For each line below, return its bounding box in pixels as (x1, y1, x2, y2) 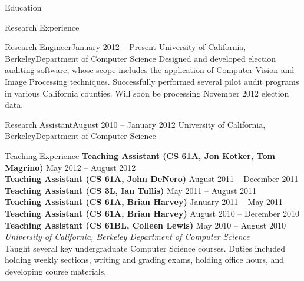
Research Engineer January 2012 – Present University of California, (5, 41, 246, 53)
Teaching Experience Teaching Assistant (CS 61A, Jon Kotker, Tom (5, 149, 276, 161)
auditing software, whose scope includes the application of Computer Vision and (5, 64, 295, 76)
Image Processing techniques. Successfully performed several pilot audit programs (5, 75, 299, 87)
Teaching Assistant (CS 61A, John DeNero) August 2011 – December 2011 (5, 173, 299, 185)
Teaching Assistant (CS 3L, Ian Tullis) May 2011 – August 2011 (5, 184, 257, 196)
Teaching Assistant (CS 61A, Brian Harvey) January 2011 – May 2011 (5, 196, 283, 208)
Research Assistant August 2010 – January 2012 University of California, (5, 118, 266, 130)
